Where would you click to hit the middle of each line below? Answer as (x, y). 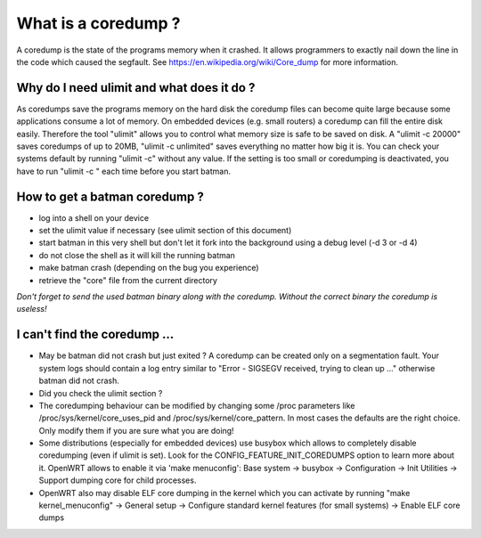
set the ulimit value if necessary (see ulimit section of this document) (165, 231)
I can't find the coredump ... (95, 334)
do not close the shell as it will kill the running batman (137, 255)
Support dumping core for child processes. (118, 480)
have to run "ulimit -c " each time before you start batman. (124, 171)
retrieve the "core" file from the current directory (128, 280)
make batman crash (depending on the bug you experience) (149, 268)
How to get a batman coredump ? (110, 196)
